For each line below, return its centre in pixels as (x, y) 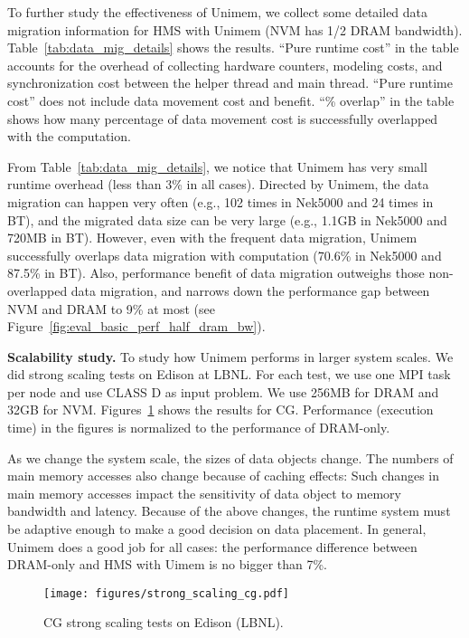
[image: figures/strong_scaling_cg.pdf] (167, 593)
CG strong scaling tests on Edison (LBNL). (164, 622)
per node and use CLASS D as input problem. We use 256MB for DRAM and (223, 391)
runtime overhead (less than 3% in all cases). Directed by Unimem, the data (218, 184)
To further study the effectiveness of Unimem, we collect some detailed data (218, 12)
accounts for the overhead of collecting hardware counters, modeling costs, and (225, 65)
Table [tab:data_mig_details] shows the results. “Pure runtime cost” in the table (233, 48)
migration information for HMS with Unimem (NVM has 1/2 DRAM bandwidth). (235, 29)
